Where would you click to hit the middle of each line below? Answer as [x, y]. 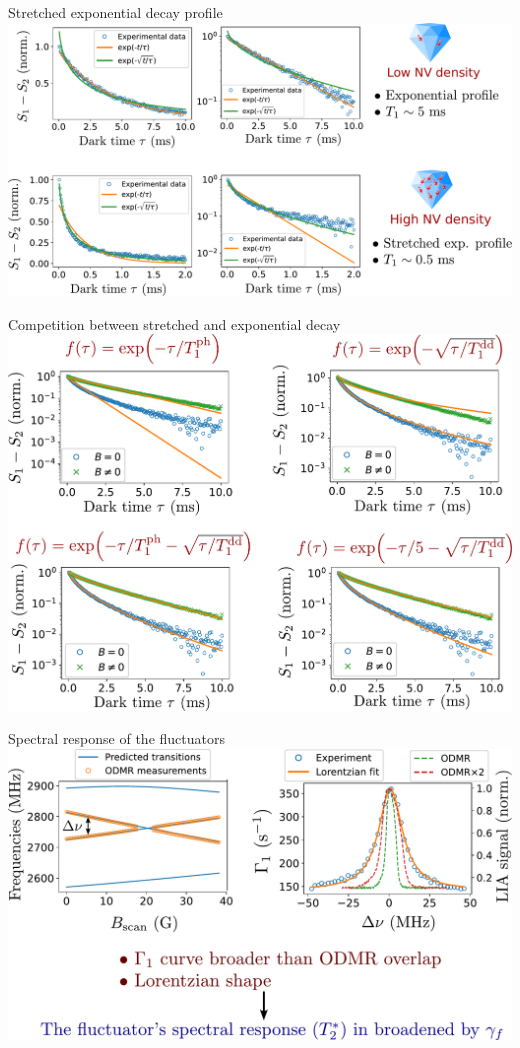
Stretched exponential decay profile [115, 12]
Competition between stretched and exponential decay [174, 323]
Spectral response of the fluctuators [116, 738]
